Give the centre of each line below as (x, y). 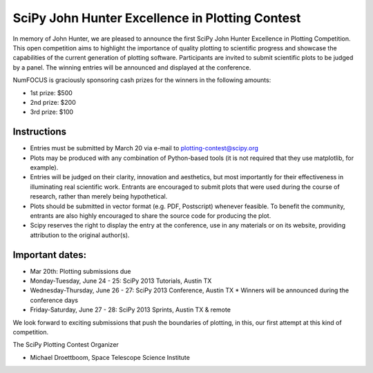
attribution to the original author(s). (80, 235)
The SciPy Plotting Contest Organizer (66, 345)
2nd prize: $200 (53, 102)
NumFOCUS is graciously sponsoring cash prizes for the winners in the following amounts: (142, 80)
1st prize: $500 (51, 92)
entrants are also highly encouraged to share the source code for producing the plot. (151, 215)
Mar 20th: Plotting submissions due (80, 271)
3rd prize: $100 (52, 112)
